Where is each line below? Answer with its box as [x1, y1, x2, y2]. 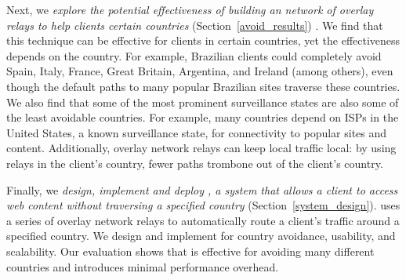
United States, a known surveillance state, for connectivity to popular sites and [6, 124, 387, 140]
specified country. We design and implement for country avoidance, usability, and [6, 227, 396, 244]
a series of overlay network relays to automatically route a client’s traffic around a [6, 212, 400, 228]
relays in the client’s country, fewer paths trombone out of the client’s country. [6, 155, 383, 171]
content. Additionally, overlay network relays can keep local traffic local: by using [6, 140, 397, 156]
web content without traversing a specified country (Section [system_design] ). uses [6, 197, 401, 213]
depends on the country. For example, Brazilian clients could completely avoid [6, 47, 382, 64]
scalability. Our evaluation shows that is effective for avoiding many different [6, 242, 375, 259]
